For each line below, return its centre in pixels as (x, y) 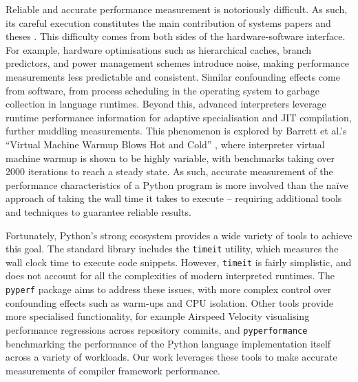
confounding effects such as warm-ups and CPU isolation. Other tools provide (169, 302)
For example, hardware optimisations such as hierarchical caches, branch (159, 49)
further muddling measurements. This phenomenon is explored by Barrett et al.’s (176, 131)
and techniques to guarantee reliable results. (98, 211)
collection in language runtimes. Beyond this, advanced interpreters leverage (166, 104)
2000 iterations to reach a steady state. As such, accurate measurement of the (169, 171)
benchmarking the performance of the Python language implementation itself (168, 343)
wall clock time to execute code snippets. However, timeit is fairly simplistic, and (179, 262)
